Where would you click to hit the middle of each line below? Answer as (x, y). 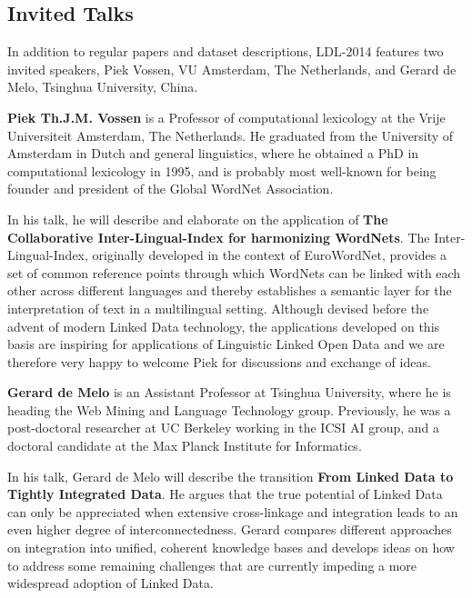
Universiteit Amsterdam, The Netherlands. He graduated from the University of (231, 135)
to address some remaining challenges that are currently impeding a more (212, 565)
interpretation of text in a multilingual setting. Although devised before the (218, 308)
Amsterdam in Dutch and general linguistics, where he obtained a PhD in (213, 153)
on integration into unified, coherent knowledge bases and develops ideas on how (231, 548)
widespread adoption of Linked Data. (110, 583)
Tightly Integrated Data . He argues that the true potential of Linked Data (225, 494)
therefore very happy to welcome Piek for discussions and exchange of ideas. (219, 361)
